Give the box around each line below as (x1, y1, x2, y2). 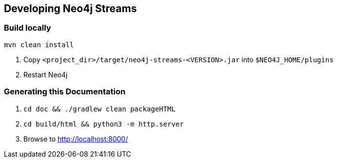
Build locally (4, 23, 51, 33)
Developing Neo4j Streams (4, 2, 137, 15)
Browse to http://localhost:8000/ (23, 134, 128, 143)
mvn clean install (4, 40, 74, 49)
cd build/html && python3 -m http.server (23, 120, 184, 128)
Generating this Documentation (4, 87, 126, 97)
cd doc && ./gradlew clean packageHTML (23, 105, 176, 113)
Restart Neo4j (23, 70, 68, 79)
